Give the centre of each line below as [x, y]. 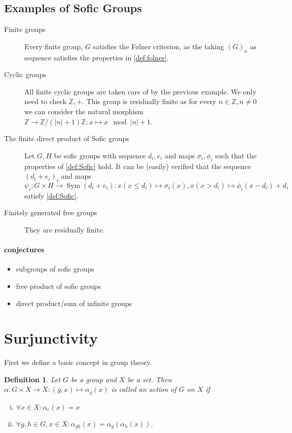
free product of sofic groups [58, 286]
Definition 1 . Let [32, 379]
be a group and [94, 379]
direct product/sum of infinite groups [74, 303]
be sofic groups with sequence [100, 155]
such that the [236, 155]
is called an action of [144, 389]
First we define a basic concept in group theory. [78, 362]
